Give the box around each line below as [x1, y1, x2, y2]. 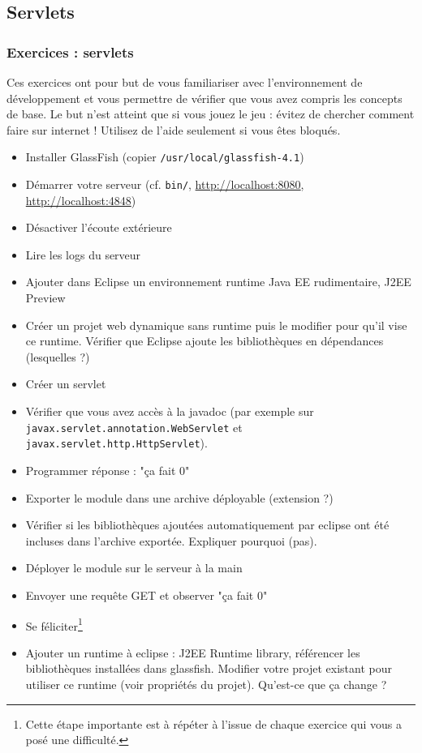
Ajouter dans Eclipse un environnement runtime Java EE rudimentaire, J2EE [25, 273, 411, 290]
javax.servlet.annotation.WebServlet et [25, 418, 243, 435]
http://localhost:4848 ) [25, 191, 136, 208]
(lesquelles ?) [25, 348, 90, 365]
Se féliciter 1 [25, 614, 83, 634]
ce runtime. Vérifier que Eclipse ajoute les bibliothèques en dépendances [25, 332, 384, 349]
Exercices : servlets [6, 41, 134, 62]
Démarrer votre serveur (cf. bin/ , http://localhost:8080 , [25, 176, 304, 193]
